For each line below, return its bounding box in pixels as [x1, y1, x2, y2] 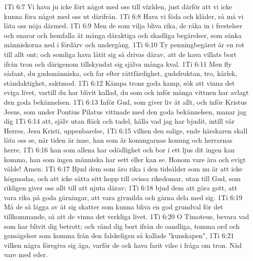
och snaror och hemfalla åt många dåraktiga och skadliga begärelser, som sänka [4, 30, 242, 40]
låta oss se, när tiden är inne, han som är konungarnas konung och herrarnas [4, 135, 233, 145]
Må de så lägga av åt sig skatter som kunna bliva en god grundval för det [4, 202, 223, 212]
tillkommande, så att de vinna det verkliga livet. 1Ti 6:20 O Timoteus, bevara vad [4, 211, 249, 222]
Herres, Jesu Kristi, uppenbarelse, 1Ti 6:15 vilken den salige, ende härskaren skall [4, 125, 248, 135]
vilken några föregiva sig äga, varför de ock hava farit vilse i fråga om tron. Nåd [4, 240, 242, 250]
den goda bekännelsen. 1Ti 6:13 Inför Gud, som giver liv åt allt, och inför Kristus [4, 96, 247, 107]
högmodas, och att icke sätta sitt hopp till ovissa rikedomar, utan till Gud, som [4, 173, 241, 183]
